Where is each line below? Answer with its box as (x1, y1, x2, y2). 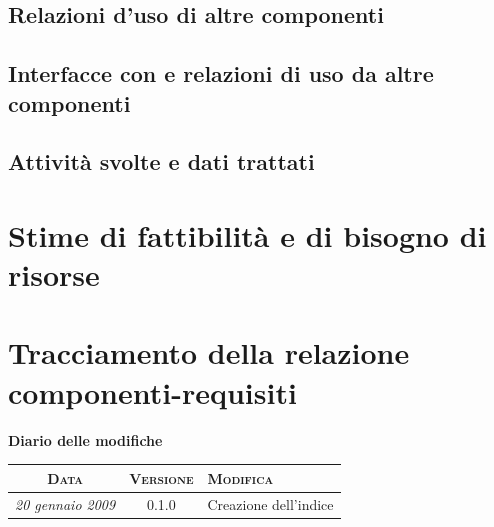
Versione (129, 467, 194, 488)
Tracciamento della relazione (8, 332, 410, 373)
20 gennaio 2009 (15, 493, 116, 514)
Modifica (207, 467, 274, 488)
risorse (8, 254, 100, 295)
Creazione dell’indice (207, 493, 334, 514)
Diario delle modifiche (8, 429, 163, 450)
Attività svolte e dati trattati (8, 146, 315, 177)
